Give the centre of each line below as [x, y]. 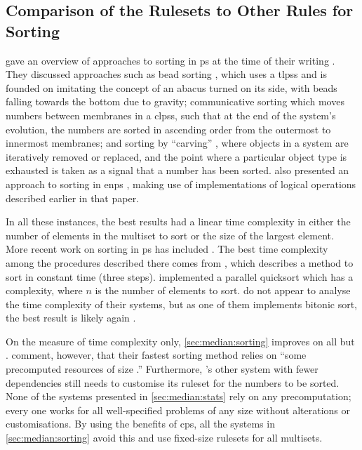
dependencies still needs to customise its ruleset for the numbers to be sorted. [173, 382]
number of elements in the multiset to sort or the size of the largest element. [170, 235]
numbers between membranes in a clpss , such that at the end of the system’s [171, 115]
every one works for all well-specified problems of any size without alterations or [178, 410]
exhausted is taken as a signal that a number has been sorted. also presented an [177, 170]
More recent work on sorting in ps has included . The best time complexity [167, 249]
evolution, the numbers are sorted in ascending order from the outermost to [168, 129]
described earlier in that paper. [73, 198]
